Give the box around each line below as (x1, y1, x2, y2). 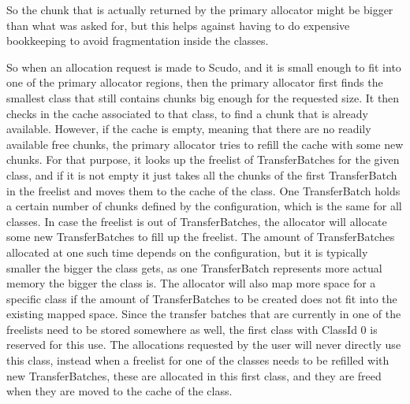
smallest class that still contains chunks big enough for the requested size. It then (6, 89, 400, 106)
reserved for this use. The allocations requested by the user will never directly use (6, 336, 401, 353)
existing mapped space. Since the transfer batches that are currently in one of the (6, 306, 401, 322)
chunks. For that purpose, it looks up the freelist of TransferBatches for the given (6, 151, 400, 168)
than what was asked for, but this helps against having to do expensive (6, 17, 350, 33)
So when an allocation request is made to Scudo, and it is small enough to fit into (6, 58, 401, 75)
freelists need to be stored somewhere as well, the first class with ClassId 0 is (6, 321, 378, 337)
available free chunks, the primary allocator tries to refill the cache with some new (6, 135, 404, 152)
